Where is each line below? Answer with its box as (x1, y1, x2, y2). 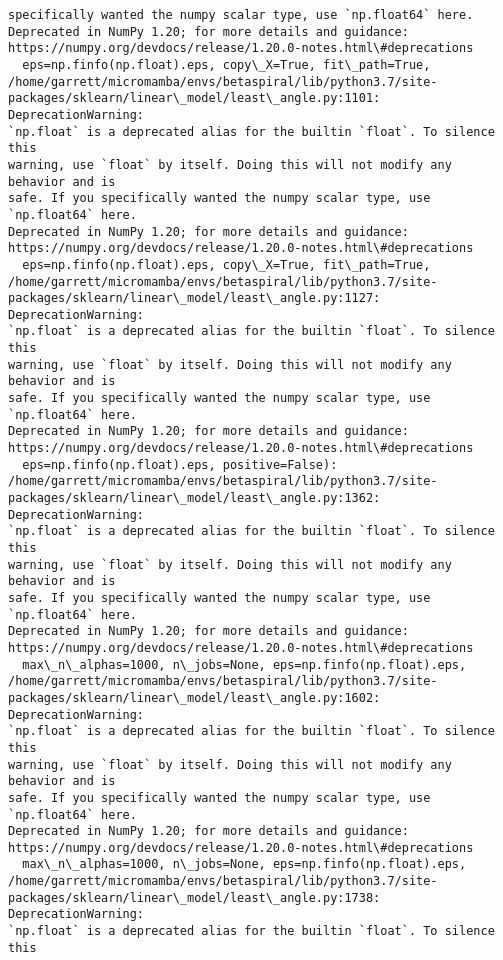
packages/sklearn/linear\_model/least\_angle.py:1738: (8, 890, 381, 905)
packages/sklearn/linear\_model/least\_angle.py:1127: (8, 291, 381, 306)
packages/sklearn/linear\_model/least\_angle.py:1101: (8, 91, 381, 106)
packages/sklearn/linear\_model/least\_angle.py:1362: (8, 491, 381, 506)
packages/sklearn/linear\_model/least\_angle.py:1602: (8, 690, 381, 705)
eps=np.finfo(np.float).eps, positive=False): (22, 457, 338, 472)
